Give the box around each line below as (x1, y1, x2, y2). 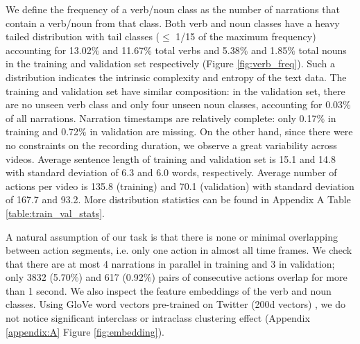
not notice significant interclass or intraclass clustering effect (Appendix (6, 311, 310, 325)
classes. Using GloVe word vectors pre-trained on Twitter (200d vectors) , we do (6, 297, 345, 311)
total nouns (298, 42, 347, 57)
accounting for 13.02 (6, 42, 92, 57)
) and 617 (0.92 (78, 270, 144, 284)
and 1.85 (251, 42, 288, 57)
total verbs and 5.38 (155, 42, 240, 57)
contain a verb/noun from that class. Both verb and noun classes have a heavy (6, 15, 340, 30)
